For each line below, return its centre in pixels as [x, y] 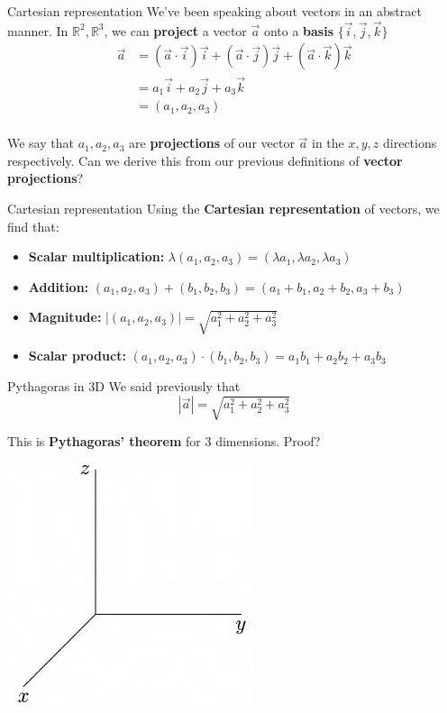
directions [410, 143]
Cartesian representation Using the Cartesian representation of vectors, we [223, 208]
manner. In [38, 30]
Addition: [59, 286]
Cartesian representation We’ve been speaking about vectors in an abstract [214, 11]
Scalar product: [77, 356]
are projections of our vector [212, 143]
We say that [41, 143]
